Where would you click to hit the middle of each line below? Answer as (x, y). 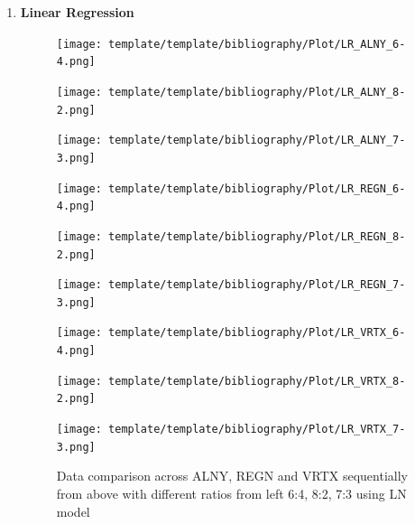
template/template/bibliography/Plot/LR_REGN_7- (257, 285)
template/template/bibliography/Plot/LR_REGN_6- (257, 188)
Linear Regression (77, 12)
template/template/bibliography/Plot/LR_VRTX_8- (257, 381)
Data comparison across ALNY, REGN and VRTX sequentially (232, 476)
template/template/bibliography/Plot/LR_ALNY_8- (257, 92)
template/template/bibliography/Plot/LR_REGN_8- (257, 236)
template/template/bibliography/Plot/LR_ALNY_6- (257, 44)
